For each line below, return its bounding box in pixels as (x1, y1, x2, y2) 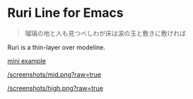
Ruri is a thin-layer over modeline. (7, 43, 106, 51)
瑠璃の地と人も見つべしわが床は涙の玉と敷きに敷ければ (24, 29, 186, 37)
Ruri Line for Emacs (7, 5, 124, 21)
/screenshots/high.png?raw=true (7, 84, 104, 92)
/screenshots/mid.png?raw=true (7, 70, 101, 79)
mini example (7, 56, 46, 65)
